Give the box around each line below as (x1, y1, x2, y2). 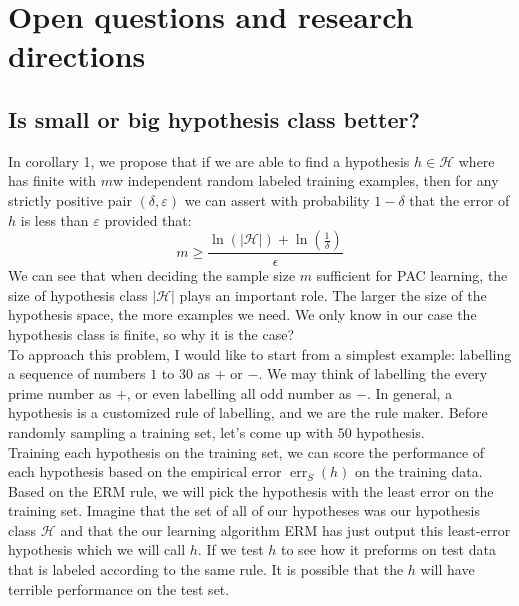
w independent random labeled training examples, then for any (112, 170, 499, 191)
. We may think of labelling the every (258, 363, 488, 384)
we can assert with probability (184, 189, 370, 210)
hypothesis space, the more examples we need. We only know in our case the (8, 304, 477, 325)
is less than (20, 209, 89, 230)
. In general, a (366, 382, 453, 403)
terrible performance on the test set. (8, 578, 230, 599)
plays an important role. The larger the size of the (179, 284, 487, 305)
